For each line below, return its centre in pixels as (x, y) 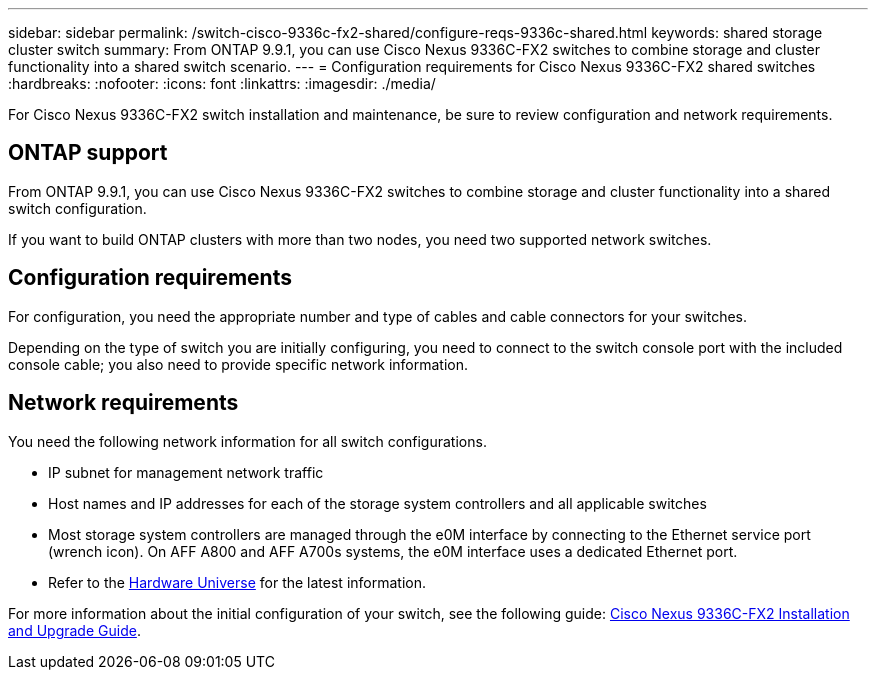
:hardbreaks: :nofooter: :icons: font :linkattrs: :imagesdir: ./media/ (222, 83)
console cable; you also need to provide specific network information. (238, 364)
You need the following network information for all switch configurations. (247, 441)
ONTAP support (88, 153)
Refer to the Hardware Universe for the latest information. (237, 582)
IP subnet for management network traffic (186, 472)
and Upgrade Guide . (74, 630)
